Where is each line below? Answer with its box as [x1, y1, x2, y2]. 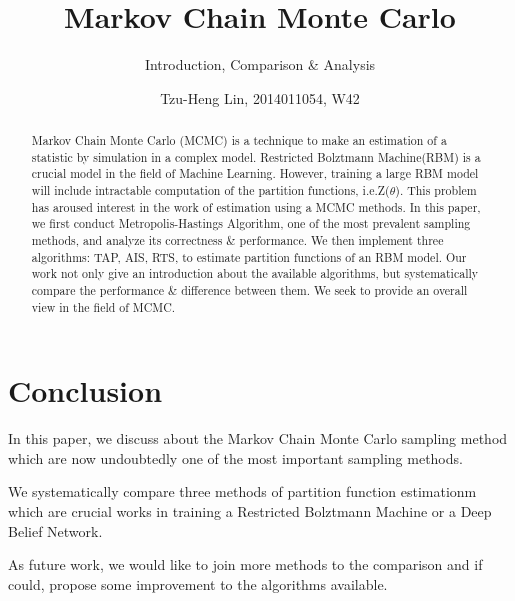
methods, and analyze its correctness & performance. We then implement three [31, 232, 444, 249]
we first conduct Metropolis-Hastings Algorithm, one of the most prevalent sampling [31, 215, 471, 232]
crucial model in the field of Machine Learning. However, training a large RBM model [31, 165, 479, 182]
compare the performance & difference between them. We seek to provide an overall [31, 282, 468, 299]
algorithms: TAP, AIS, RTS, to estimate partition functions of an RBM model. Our [31, 248, 467, 265]
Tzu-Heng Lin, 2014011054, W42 [160, 87, 360, 108]
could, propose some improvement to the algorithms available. [8, 573, 388, 594]
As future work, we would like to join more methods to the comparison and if [8, 554, 483, 575]
